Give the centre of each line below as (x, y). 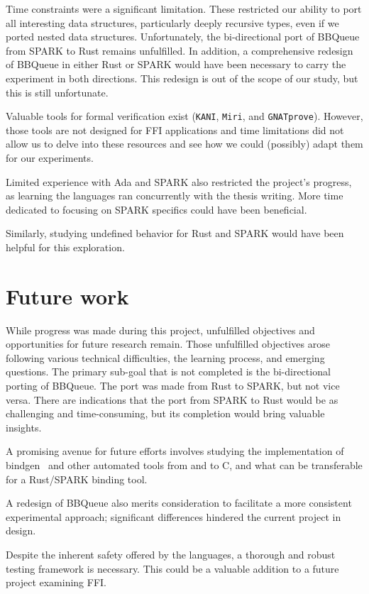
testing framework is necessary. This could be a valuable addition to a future (172, 568)
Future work (67, 296)
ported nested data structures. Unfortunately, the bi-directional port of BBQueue (183, 37)
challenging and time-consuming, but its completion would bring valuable (165, 413)
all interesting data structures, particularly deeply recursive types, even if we (172, 22)
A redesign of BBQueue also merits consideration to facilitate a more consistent (179, 503)
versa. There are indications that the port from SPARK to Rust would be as (172, 399)
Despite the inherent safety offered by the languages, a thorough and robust (171, 554)
